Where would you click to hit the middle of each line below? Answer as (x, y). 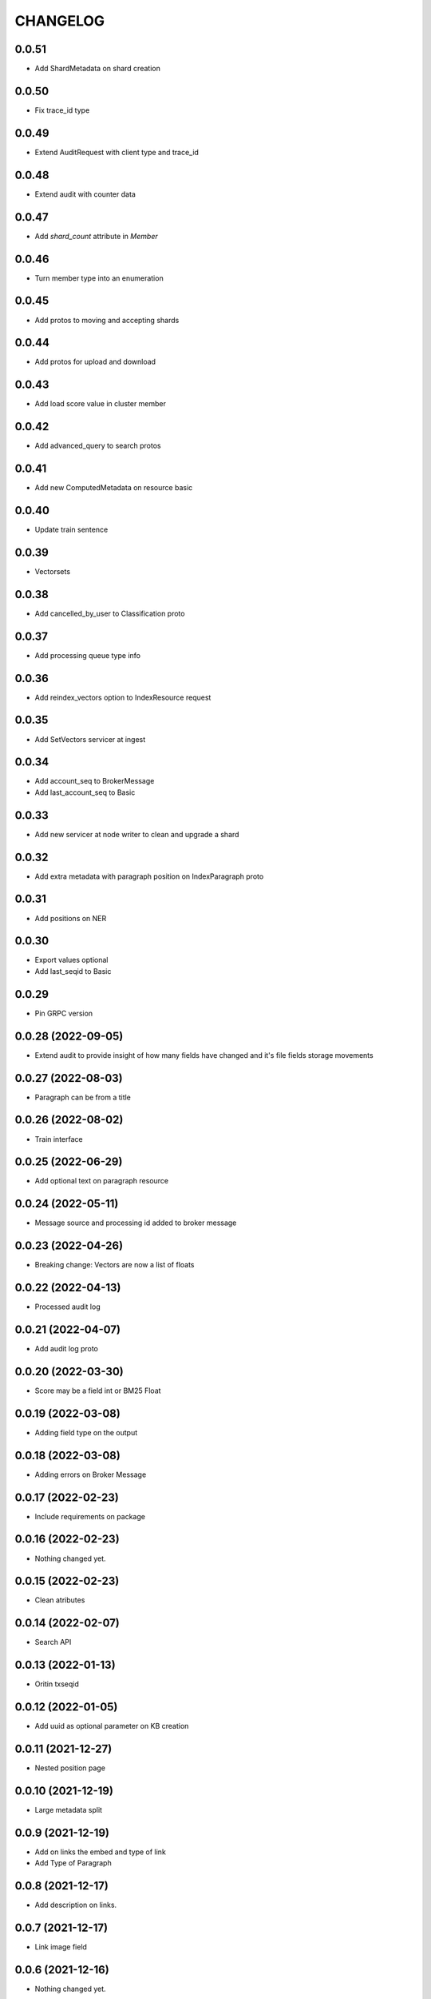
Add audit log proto (67, 1349)
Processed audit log (67, 1307)
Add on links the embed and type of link (101, 1852)
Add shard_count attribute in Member (97, 236)
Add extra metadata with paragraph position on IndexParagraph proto (149, 876)
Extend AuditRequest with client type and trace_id (117, 152)
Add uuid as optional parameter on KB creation (112, 1726)
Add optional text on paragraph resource (102, 1181)
